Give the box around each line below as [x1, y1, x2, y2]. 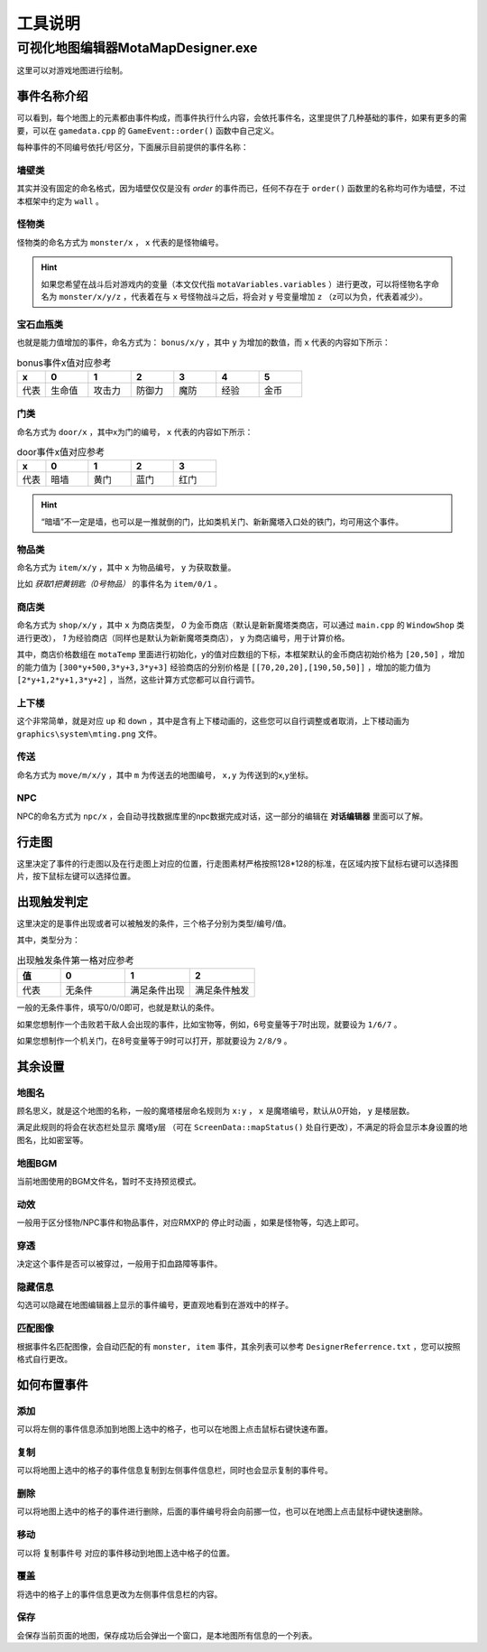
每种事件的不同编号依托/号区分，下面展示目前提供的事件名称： [16, 142, 250, 153]
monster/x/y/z [59, 292, 122, 302]
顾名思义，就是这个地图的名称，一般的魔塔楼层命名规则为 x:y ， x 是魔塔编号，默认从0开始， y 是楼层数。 [16, 1106, 415, 1117]
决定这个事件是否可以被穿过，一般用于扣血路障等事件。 [16, 1258, 223, 1269]
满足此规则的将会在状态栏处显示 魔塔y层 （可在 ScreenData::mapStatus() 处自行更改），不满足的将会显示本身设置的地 [16, 1122, 468, 1133]
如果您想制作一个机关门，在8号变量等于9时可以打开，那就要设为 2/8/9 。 [16, 1035, 292, 1046]
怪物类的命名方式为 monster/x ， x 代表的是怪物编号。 [16, 237, 225, 247]
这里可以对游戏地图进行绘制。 [16, 65, 128, 76]
